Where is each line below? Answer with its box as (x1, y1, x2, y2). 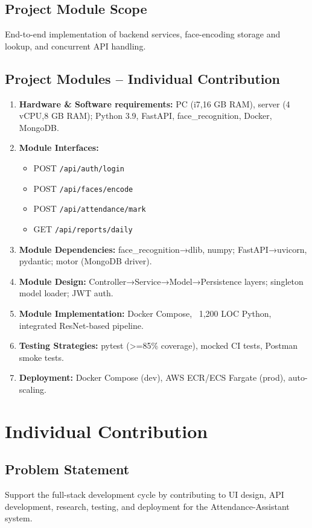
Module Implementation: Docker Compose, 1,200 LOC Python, (19, 307, 272, 319)
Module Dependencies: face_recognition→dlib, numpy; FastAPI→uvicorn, (19, 243, 307, 255)
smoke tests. (19, 351, 64, 363)
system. (5, 512, 33, 524)
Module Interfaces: (19, 141, 99, 154)
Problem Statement (5, 460, 130, 479)
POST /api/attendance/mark (33, 202, 146, 215)
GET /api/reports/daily (33, 222, 133, 235)
